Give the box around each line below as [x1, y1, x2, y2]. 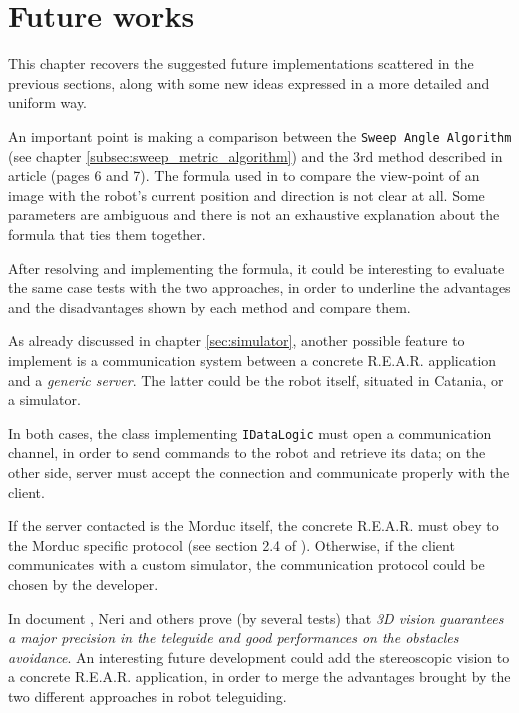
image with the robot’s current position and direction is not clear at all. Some [8, 184, 485, 205]
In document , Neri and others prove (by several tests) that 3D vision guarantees [8, 607, 504, 628]
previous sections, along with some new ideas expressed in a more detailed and [8, 72, 490, 93]
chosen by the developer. [8, 573, 159, 594]
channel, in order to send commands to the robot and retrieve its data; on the [8, 442, 486, 463]
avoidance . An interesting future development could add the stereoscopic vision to [8, 646, 510, 667]
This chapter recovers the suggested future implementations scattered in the [8, 53, 474, 74]
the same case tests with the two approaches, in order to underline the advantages [8, 277, 511, 298]
